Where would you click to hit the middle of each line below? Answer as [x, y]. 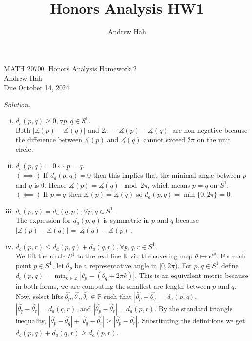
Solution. [17, 104]
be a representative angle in [116, 265]
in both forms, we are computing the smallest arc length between [113, 286]
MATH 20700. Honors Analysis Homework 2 [70, 68]
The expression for [43, 220]
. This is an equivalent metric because [191, 275]
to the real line [99, 256]
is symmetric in [126, 220]
